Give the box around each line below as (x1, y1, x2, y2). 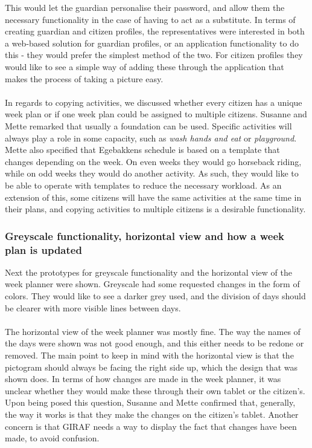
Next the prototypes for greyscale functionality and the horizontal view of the (5, 265, 292, 278)
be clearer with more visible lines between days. (5, 301, 181, 314)
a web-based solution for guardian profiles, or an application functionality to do (5, 36, 299, 49)
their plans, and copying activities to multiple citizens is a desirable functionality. (5, 203, 306, 215)
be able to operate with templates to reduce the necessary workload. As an (5, 178, 282, 191)
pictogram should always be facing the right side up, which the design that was (5, 360, 298, 373)
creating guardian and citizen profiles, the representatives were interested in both (5, 25, 305, 37)
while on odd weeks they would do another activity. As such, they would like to (5, 167, 299, 180)
